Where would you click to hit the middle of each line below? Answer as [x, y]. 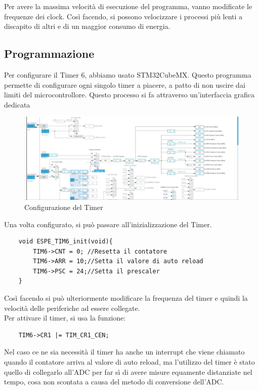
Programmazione [49, 54]
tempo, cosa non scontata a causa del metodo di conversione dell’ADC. [114, 382]
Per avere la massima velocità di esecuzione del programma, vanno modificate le [128, 6]
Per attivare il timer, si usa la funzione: [65, 318]
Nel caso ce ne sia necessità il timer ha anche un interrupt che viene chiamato [124, 352]
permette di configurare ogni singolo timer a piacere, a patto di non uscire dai [125, 84]
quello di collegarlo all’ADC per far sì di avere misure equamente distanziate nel [128, 371]
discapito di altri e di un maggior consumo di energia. [87, 26]
